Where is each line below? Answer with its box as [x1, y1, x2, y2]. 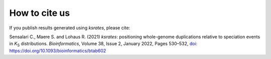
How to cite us [9, 7, 70, 18]
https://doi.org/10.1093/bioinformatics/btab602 [9, 48, 106, 54]
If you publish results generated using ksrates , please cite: [9, 25, 130, 31]
